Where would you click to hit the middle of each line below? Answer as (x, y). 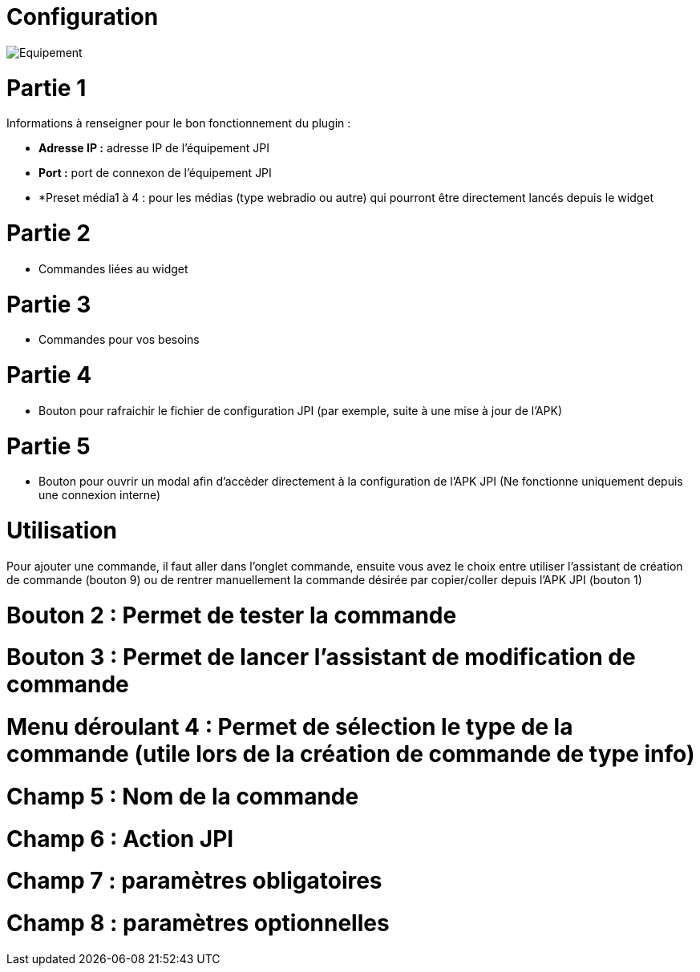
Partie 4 (49, 375)
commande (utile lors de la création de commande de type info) (351, 754)
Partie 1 (47, 88)
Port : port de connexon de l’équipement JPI (155, 173)
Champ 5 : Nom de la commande (183, 796)
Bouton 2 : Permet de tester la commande (232, 615)
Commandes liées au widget (113, 268)
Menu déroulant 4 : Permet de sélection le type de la (290, 727)
